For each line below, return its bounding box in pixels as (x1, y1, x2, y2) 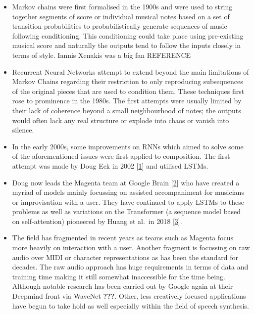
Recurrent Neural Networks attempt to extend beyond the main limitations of (12, 66, 249, 77)
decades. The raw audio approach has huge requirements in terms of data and (12, 262, 249, 272)
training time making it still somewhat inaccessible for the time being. (12, 271, 225, 281)
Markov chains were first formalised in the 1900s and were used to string (12, 1, 233, 11)
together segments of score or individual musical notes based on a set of (12, 11, 230, 21)
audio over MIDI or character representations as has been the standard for (12, 252, 239, 262)
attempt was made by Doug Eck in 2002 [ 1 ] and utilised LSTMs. (12, 160, 208, 171)
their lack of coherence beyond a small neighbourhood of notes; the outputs (12, 105, 241, 115)
